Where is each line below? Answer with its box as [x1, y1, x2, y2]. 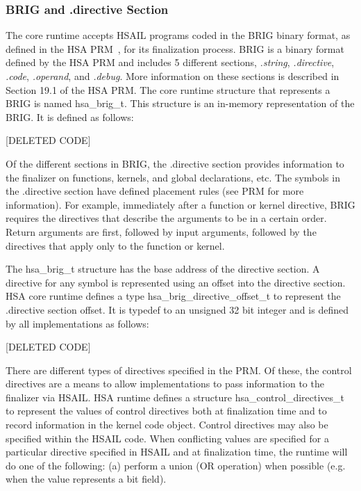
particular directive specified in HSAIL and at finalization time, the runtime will [6, 444, 348, 459]
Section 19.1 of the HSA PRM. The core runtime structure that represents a [6, 82, 330, 97]
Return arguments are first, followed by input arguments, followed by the [6, 224, 317, 239]
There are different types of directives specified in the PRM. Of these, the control [6, 362, 352, 377]
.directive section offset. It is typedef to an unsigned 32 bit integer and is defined [6, 302, 349, 316]
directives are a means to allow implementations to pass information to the [6, 376, 324, 391]
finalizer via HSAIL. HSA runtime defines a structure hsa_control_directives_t [6, 389, 345, 404]
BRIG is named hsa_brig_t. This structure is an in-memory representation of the [6, 96, 355, 111]
